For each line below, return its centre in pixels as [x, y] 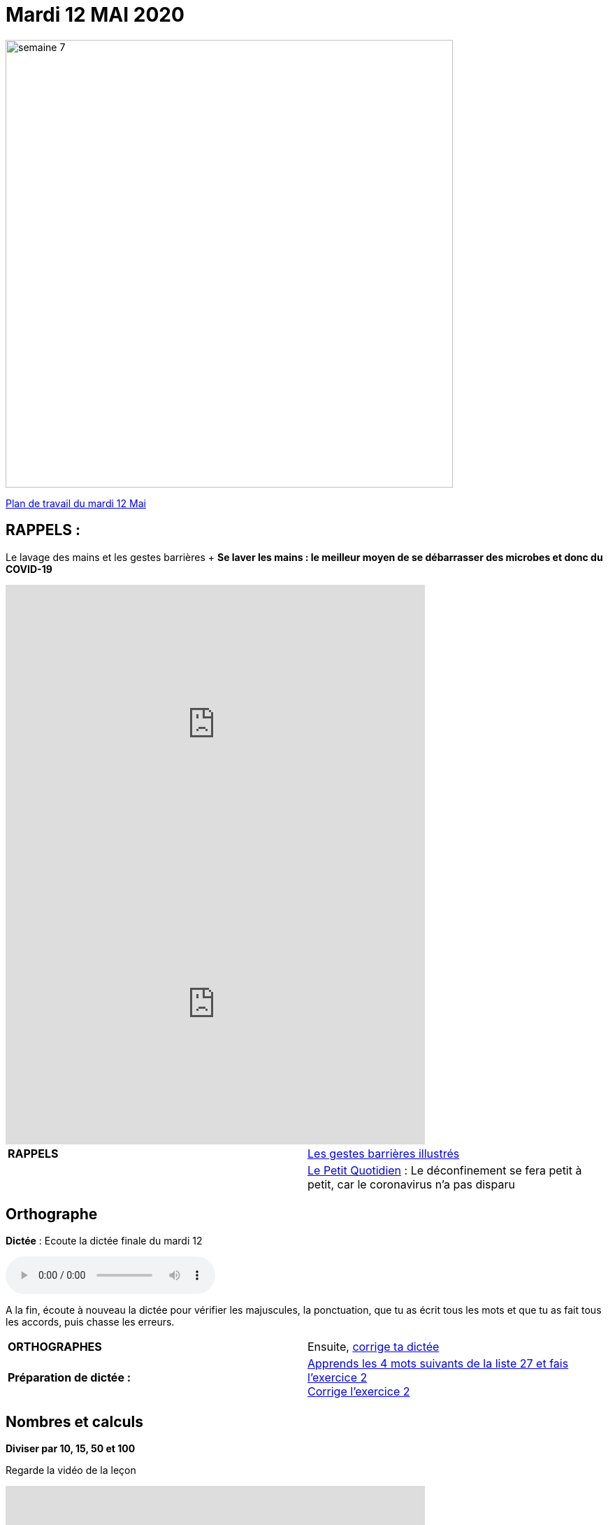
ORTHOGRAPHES [55, 1347]
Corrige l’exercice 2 [359, 1392]
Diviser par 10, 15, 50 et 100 [71, 1449]
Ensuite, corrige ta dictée [374, 1347]
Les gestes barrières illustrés [384, 1153]
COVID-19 [29, 569]
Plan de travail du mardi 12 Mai [76, 503]
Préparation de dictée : [70, 1378]
